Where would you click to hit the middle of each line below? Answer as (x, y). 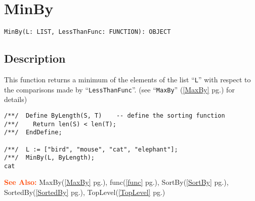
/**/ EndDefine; (33, 133)
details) (16, 99)
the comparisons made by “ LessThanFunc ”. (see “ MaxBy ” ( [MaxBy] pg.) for (119, 89)
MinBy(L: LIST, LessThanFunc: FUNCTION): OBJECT (88, 32)
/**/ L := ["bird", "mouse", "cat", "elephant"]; (91, 149)
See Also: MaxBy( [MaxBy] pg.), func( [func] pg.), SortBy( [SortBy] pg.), (116, 182)
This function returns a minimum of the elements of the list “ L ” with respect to (127, 79)
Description (35, 58)
